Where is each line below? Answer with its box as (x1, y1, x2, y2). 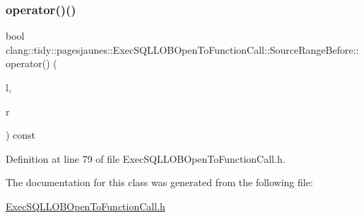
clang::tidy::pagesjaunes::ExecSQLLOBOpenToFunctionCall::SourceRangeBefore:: (6, 42, 359, 57)
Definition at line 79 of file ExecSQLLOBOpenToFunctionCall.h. (6, 151, 286, 166)
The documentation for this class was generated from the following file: (6, 175, 313, 190)
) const (6, 127, 36, 142)
